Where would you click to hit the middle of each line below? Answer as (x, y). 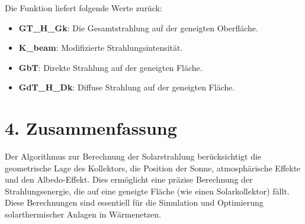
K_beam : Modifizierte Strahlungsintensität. (101, 48)
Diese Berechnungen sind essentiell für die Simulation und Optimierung (134, 202)
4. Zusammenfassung (91, 128)
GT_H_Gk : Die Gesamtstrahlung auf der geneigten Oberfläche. (138, 27)
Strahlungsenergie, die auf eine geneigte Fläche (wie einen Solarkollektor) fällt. (147, 191)
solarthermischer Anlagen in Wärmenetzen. (83, 214)
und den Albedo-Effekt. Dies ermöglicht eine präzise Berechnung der (129, 179)
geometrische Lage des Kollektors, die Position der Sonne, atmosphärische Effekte (153, 168)
